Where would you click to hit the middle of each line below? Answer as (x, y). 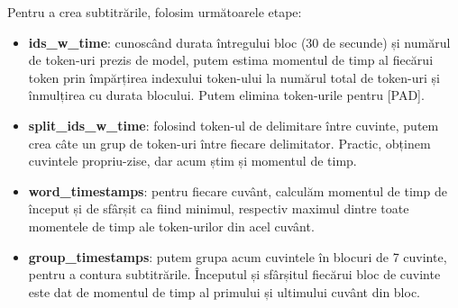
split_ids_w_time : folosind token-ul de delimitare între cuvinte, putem (234, 125)
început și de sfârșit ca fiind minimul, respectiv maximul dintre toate (219, 208)
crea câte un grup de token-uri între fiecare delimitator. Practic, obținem (229, 143)
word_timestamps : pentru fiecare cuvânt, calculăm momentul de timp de (238, 190)
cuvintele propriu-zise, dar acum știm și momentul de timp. (192, 161)
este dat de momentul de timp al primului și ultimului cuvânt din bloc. (224, 291)
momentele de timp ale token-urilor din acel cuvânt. (171, 226)
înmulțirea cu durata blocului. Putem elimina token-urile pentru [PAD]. (226, 95)
